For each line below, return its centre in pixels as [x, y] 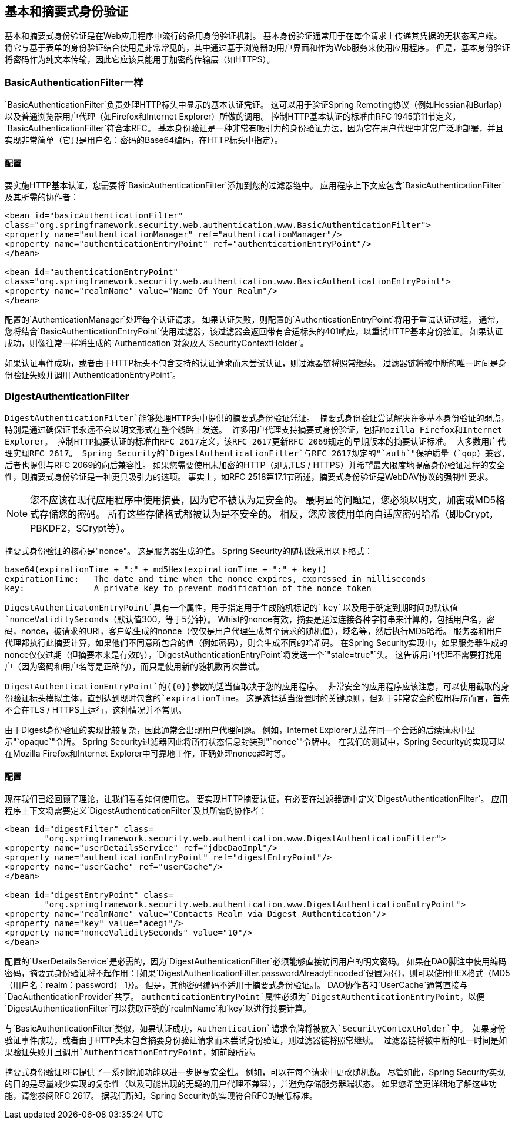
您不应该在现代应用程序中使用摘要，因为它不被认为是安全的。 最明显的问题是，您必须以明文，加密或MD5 [263, 500]
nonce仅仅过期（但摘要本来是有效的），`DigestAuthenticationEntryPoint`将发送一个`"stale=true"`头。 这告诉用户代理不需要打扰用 [254, 655]
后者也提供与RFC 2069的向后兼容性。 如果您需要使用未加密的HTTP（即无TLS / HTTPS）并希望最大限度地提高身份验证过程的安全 [255, 465]
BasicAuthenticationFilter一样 [74, 82]
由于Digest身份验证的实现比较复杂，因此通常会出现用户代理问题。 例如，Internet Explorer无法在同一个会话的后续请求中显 [240, 730]
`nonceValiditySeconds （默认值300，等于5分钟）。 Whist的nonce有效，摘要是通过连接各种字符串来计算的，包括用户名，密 [250, 619]
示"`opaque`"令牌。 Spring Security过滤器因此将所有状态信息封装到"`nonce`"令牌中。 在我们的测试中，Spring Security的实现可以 [255, 742]
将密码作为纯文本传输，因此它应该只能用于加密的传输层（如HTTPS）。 [140, 59]
